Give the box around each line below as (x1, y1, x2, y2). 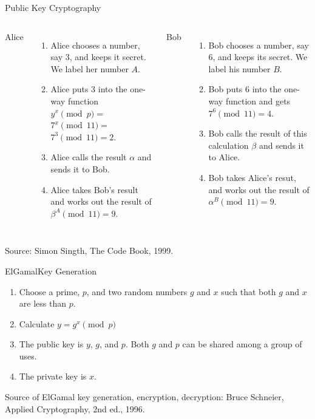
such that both (221, 285, 276, 298)
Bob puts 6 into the (208, 83, 282, 95)
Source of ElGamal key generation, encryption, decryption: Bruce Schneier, (5, 390, 284, 403)
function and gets (225, 94, 291, 107)
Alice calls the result (50, 151, 127, 163)
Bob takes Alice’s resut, (208, 171, 296, 183)
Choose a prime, (19, 285, 80, 298)
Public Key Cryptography (5, 1, 101, 13)
